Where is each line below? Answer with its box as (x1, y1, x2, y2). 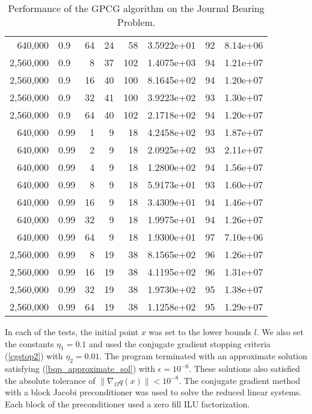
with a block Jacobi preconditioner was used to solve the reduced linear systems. (5, 386, 302, 398)
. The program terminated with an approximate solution (99, 350, 308, 362)
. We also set (256, 326, 304, 338)
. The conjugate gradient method (179, 374, 301, 386)
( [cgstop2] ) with (5, 350, 63, 362)
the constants (5, 337, 54, 350)
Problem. (117, 15, 156, 29)
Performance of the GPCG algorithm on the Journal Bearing (8, 1, 265, 15)
